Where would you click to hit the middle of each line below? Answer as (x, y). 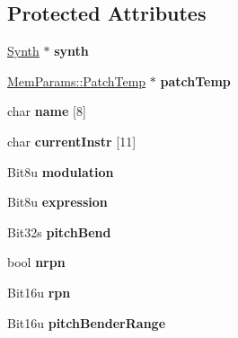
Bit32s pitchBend (59, 231)
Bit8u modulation (61, 171)
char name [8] (47, 111)
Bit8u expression (57, 202)
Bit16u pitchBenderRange (87, 322)
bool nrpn (36, 262)
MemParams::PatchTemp (77, 80)
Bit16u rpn (39, 292)
